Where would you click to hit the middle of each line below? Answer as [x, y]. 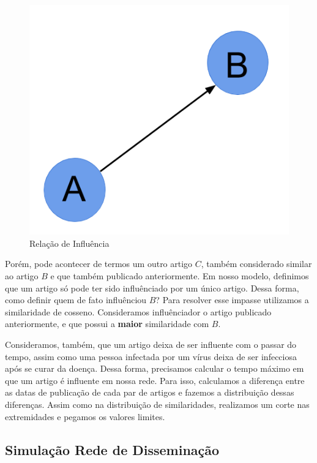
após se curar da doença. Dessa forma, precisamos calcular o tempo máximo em [155, 368]
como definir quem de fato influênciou [76, 300]
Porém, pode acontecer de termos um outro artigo [99, 264]
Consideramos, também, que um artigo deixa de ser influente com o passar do [151, 344]
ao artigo [22, 276]
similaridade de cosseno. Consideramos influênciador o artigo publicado [138, 311]
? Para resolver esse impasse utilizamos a [232, 300]
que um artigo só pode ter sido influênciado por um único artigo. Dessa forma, [152, 288]
